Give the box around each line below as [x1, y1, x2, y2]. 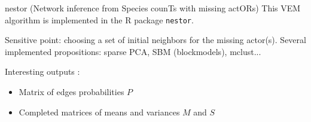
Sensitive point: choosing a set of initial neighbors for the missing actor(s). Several [5, 33, 306, 46]
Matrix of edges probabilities [19, 86, 124, 98]
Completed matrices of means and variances [19, 105, 180, 118]
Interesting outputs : [5, 65, 80, 78]
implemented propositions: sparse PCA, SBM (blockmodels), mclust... [5, 45, 261, 57]
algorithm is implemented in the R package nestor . [5, 13, 194, 26]
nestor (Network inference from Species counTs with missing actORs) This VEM [5, 2, 301, 14]
